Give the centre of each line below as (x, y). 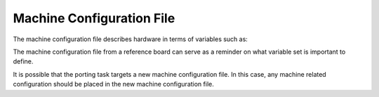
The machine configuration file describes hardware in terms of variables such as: (131, 39)
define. (23, 61)
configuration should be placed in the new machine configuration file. (113, 84)
